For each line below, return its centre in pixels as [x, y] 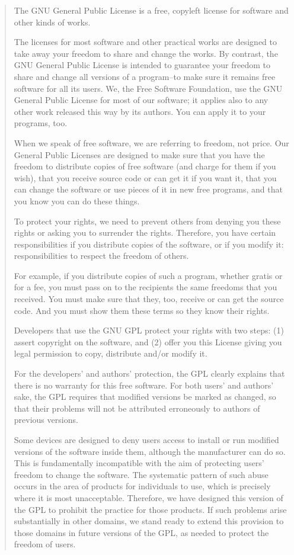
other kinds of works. [52, 22]
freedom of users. [45, 544]
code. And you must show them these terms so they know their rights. [142, 310]
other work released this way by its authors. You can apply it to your [140, 111]
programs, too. [41, 123]
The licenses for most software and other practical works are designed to [145, 42]
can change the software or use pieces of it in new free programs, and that [148, 189]
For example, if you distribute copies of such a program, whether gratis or [148, 275]
